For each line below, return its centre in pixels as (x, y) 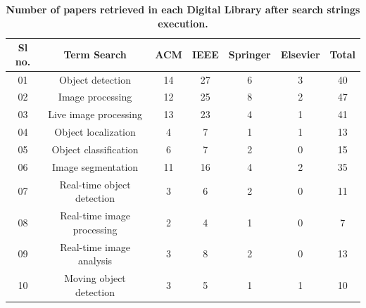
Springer (250, 54)
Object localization (95, 132)
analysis (95, 261)
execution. (183, 23)
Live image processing (95, 114)
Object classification (95, 149)
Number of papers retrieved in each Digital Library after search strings (183, 9)
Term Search (95, 54)
